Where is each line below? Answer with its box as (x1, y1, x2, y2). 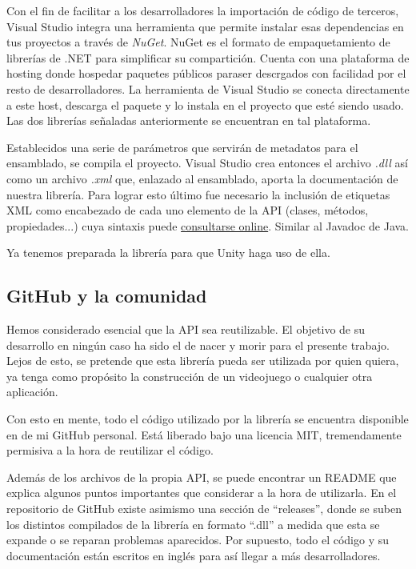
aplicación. (6, 383, 58, 400)
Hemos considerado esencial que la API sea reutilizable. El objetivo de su (6, 321, 366, 338)
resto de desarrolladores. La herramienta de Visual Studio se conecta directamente (6, 80, 410, 97)
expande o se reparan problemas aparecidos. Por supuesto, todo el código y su (6, 531, 390, 548)
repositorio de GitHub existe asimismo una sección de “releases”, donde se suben (6, 500, 402, 517)
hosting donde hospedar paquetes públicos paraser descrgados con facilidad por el (6, 65, 406, 82)
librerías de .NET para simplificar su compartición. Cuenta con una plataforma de (6, 49, 410, 66)
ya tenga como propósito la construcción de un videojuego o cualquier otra (6, 367, 373, 384)
